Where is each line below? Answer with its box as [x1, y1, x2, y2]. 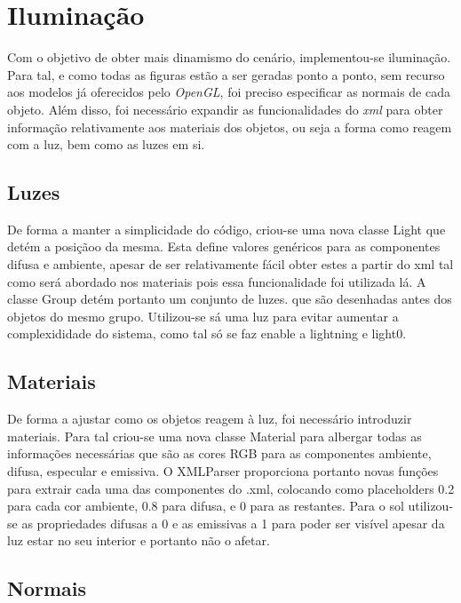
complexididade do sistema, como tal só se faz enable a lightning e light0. [7, 324, 407, 343]
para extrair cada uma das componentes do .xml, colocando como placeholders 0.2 [7, 479, 455, 497]
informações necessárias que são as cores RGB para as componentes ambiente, [7, 444, 432, 463]
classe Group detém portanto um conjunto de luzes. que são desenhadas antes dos [7, 290, 452, 308]
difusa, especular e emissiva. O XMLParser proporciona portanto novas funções [7, 462, 439, 480]
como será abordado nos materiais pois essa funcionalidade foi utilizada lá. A [7, 272, 426, 290]
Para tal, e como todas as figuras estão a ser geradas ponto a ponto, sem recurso [7, 65, 445, 83]
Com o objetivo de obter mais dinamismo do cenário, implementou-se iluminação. [7, 48, 451, 67]
